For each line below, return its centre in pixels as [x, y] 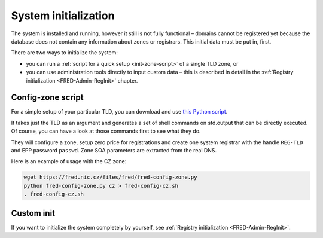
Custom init [33, 213]
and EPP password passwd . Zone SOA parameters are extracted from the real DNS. [114, 150]
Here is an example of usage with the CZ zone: [69, 161]
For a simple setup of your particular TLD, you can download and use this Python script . [119, 112]
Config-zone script [47, 98]
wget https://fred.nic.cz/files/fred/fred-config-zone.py [110, 177]
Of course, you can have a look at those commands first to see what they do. [106, 131]
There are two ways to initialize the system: [64, 53]
